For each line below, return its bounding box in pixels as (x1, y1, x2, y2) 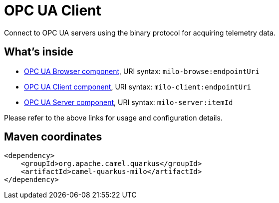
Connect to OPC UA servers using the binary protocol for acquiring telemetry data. (4, 28, 276, 37)
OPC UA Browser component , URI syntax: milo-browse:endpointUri (24, 66, 260, 75)
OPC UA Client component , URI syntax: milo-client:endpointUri (24, 82, 252, 91)
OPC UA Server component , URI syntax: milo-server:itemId (24, 97, 233, 106)
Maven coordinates (4, 130, 102, 143)
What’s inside (4, 45, 73, 58)
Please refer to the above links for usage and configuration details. (4, 113, 223, 122)
